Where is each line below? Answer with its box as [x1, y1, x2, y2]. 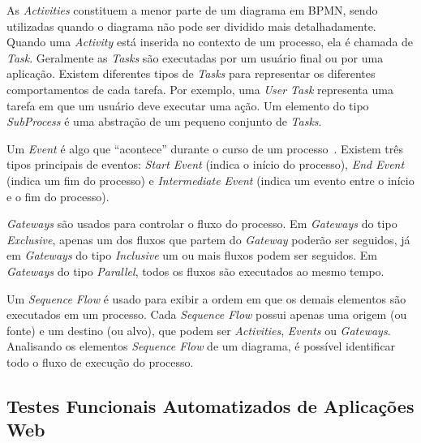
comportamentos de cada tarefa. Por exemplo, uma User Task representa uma [6, 80, 393, 97]
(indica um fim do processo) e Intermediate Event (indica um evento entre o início [6, 171, 415, 188]
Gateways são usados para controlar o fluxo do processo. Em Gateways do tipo [6, 215, 397, 232]
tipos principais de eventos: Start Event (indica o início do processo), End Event [6, 156, 405, 173]
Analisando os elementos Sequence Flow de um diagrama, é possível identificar [6, 338, 396, 355]
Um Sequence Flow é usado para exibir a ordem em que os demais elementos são [6, 290, 406, 307]
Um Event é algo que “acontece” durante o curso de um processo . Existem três [6, 140, 403, 157]
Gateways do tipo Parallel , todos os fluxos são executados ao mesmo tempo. [6, 262, 384, 279]
